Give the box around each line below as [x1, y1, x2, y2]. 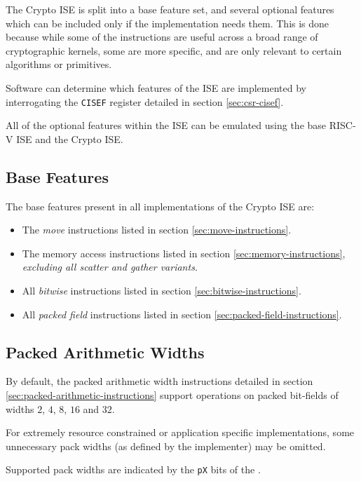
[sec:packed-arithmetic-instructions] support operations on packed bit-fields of [6, 387, 339, 402]
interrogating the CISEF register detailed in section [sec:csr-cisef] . [6, 94, 284, 109]
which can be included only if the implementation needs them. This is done [6, 15, 329, 30]
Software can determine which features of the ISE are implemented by [6, 80, 306, 95]
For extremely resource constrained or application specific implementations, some [6, 425, 355, 440]
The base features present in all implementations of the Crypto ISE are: [6, 198, 315, 213]
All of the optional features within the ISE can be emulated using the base [6, 118, 327, 133]
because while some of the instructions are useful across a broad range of [6, 29, 318, 44]
